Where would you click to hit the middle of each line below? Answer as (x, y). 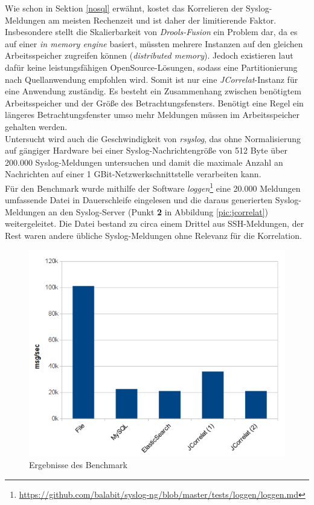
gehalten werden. (36, 126)
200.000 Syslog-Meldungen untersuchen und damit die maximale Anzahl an (144, 162)
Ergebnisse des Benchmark (78, 465)
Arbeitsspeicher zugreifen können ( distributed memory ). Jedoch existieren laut (149, 55)
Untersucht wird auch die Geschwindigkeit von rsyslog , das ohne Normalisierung (153, 138)
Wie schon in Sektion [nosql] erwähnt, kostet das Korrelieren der (124, 8)
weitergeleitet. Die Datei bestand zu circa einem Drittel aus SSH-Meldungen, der (155, 223)
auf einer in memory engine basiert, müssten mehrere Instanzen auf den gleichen (154, 43)
